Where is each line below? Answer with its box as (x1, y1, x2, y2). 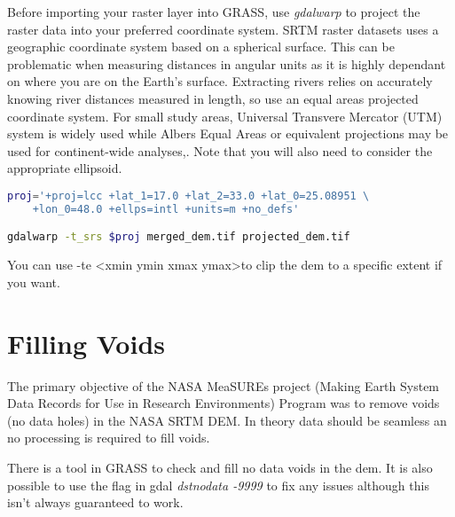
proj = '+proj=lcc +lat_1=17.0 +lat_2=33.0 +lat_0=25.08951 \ (7, 189, 370, 202)
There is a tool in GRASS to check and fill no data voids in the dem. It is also (7, 458, 433, 476)
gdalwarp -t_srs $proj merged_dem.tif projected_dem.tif (7, 231, 350, 244)
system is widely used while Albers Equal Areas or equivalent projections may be (7, 124, 449, 143)
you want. (7, 272, 60, 291)
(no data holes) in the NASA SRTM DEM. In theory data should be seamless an (7, 411, 447, 429)
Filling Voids (7, 325, 165, 361)
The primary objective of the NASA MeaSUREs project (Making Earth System (7, 376, 440, 395)
